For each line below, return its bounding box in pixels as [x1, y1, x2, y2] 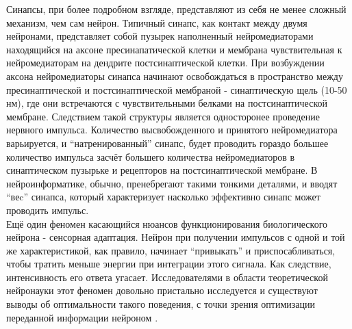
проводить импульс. [6, 202, 89, 217]
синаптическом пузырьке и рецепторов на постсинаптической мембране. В [6, 163, 318, 177]
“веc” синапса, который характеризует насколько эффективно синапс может [6, 189, 320, 204]
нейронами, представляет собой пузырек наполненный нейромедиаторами [6, 29, 314, 43]
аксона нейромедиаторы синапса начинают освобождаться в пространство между [6, 68, 343, 83]
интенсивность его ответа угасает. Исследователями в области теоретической [6, 269, 328, 284]
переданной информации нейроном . [6, 310, 158, 324]
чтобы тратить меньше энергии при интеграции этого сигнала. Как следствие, [6, 256, 331, 271]
